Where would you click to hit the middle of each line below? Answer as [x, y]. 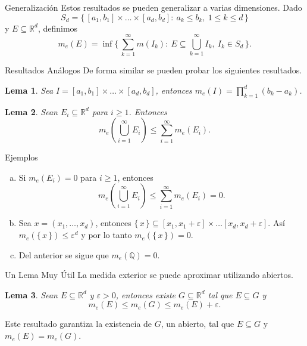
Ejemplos [21, 157]
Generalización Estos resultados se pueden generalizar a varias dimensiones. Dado [153, 7]
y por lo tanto [106, 235]
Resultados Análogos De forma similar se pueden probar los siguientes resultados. [153, 70]
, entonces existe [146, 294]
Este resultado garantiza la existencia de [79, 324]
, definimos [58, 28]
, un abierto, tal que [198, 324]
